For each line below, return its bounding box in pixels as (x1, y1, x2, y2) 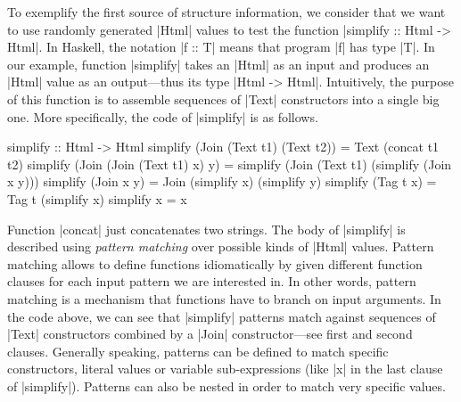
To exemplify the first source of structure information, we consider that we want (7, 3, 446, 21)
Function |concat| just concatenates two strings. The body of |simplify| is (7, 219, 406, 238)
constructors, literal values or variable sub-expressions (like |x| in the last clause (7, 359, 443, 378)
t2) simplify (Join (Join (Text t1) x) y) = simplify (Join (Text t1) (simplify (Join (7, 154, 452, 173)
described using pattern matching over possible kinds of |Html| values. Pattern (7, 237, 434, 256)
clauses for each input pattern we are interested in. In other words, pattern (7, 272, 416, 291)
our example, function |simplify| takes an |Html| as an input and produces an (7, 54, 430, 73)
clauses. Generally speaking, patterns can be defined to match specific (7, 341, 389, 360)
